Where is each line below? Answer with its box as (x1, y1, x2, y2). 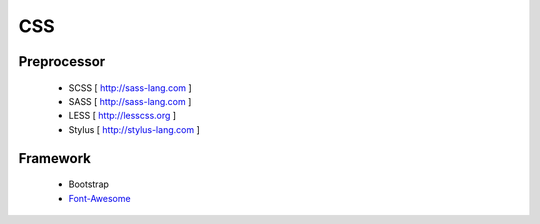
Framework (18, 150, 92, 167)
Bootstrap (68, 178, 110, 190)
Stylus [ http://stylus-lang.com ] (68, 123, 200, 135)
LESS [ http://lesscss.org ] (68, 110, 177, 122)
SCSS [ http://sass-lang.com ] (68, 81, 192, 94)
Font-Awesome (68, 192, 131, 204)
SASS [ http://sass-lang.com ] (68, 95, 192, 107)
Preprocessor (18, 53, 106, 70)
